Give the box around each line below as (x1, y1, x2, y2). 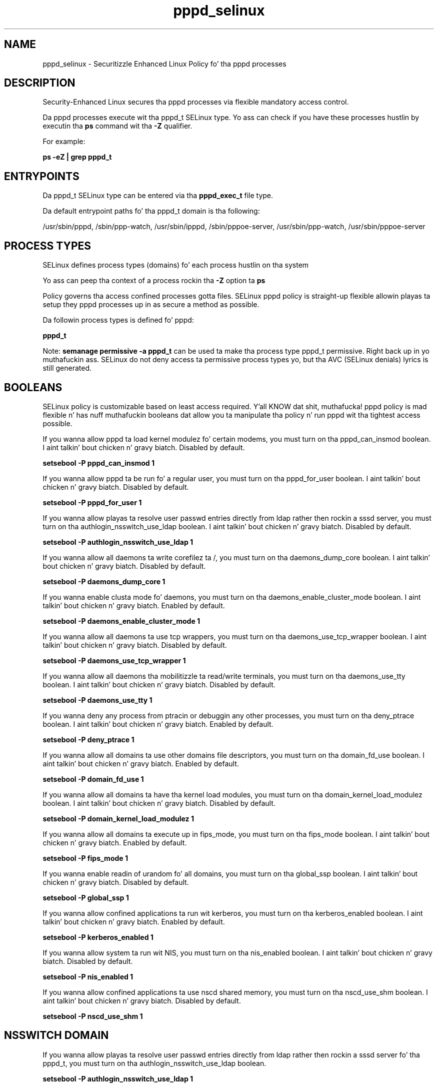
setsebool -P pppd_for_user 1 (42, 498, 142, 507)
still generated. (42, 364, 91, 373)
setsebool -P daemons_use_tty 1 (42, 695, 152, 704)
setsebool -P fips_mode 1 (42, 853, 128, 862)
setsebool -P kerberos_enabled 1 (42, 932, 153, 941)
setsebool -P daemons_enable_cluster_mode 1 (42, 616, 200, 625)
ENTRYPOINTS (4, 170, 79, 183)
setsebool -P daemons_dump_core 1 (42, 577, 165, 586)
